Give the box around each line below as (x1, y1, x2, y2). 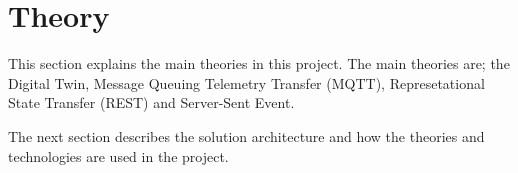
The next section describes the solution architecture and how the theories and (8, 125, 485, 146)
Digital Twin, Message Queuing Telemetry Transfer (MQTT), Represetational (8, 72, 485, 93)
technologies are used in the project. (8, 145, 229, 166)
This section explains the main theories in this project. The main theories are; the (8, 53, 510, 74)
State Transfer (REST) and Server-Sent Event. (8, 92, 295, 113)
